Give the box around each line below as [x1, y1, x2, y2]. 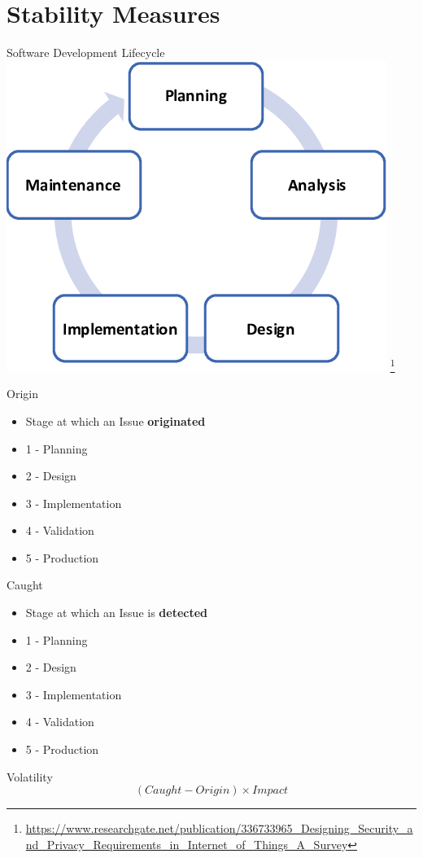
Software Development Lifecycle [7, 44, 165, 61]
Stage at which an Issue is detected [25, 604, 208, 621]
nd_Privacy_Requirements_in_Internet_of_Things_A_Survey [25, 835, 348, 852]
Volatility [7, 768, 53, 785]
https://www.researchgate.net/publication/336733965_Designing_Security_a [25, 820, 413, 837]
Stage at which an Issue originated [25, 412, 206, 429]
